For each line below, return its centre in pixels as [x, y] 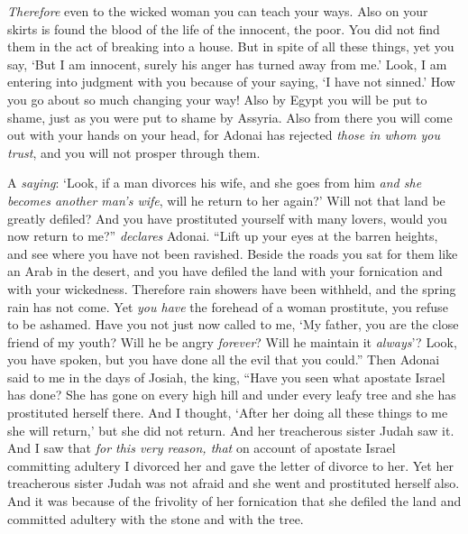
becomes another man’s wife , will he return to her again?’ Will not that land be [226, 200]
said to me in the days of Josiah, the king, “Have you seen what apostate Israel [226, 377]
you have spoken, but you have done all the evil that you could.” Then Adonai [224, 359]
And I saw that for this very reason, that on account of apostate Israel [202, 448]
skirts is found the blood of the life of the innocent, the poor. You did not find [224, 28]
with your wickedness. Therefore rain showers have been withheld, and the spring [232, 288]
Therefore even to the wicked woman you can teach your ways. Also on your [218, 11]
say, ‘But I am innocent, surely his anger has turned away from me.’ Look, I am [227, 64]
